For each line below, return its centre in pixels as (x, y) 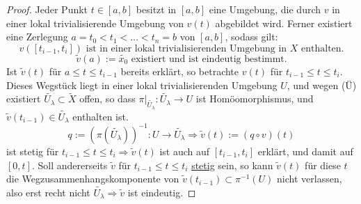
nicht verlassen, (310, 179)
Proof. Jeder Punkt (47, 9)
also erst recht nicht (48, 192)
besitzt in (156, 9)
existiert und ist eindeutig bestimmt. (209, 59)
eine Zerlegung (37, 37)
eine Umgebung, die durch (265, 9)
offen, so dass (107, 99)
